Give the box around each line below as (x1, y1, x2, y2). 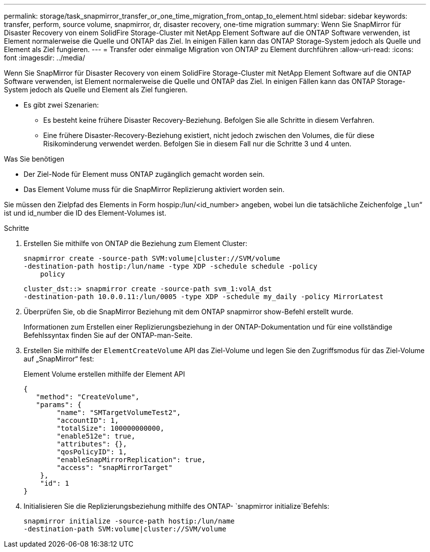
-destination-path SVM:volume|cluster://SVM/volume (24, 525, 227, 533)
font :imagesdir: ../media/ (4, 54, 85, 62)
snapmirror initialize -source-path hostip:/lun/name (24, 517, 235, 525)
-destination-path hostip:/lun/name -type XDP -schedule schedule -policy (24, 262, 318, 270)
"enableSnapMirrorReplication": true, (56, 456, 206, 464)
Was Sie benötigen (4, 155, 65, 163)
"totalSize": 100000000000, (56, 424, 164, 432)
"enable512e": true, (56, 432, 135, 440)
